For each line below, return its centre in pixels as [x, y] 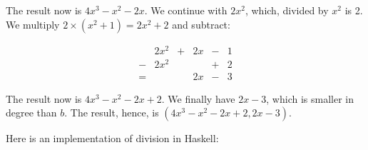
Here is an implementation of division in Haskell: [112, 138]
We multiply [33, 24]
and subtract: [201, 24]
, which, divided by [287, 10]
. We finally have [198, 98]
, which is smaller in [310, 98]
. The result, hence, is [112, 112]
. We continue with [186, 10]
